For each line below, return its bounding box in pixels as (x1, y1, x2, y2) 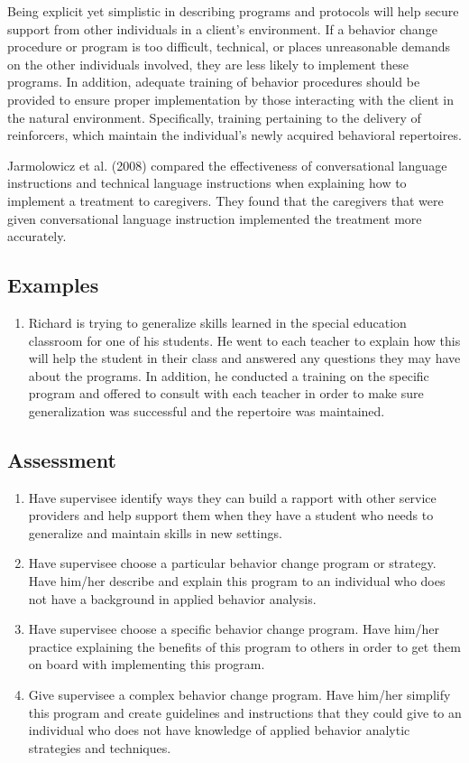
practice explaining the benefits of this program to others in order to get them (28, 637, 461, 656)
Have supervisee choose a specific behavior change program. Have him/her (28, 619, 439, 638)
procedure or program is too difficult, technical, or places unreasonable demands (7, 37, 450, 56)
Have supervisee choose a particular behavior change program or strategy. (28, 554, 437, 572)
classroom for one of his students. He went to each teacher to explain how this (28, 330, 461, 349)
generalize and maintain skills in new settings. (28, 523, 282, 542)
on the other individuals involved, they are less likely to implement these (7, 54, 409, 73)
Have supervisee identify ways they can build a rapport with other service (28, 488, 437, 507)
